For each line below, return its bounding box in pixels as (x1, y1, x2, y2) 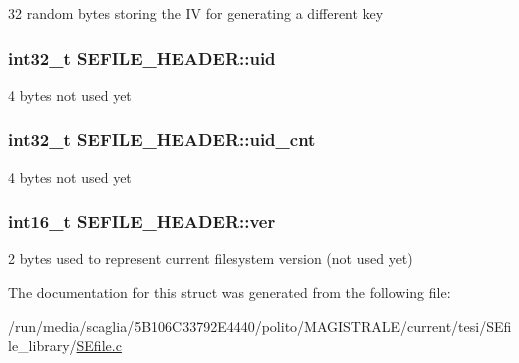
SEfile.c (76, 335, 122, 356)
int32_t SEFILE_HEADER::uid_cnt (8, 127, 316, 152)
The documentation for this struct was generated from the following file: (8, 282, 451, 303)
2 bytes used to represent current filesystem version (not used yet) (8, 248, 413, 269)
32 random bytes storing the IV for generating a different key (8, 3, 384, 23)
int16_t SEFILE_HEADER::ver (8, 209, 276, 234)
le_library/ (8, 335, 77, 356)
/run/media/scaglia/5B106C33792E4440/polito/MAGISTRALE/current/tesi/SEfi (8, 315, 512, 336)
